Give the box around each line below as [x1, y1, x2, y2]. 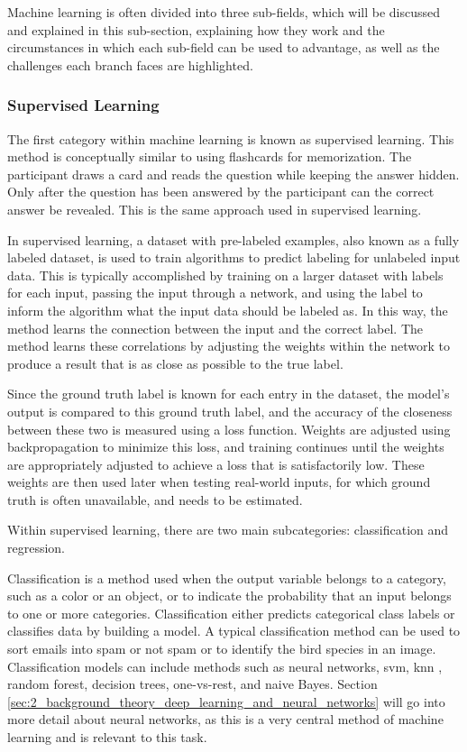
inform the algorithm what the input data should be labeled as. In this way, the [7, 300, 448, 319]
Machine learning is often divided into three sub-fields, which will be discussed [7, 3, 441, 21]
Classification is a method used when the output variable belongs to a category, [7, 568, 446, 587]
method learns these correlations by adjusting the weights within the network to [7, 336, 450, 355]
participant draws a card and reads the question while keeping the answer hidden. [7, 164, 460, 183]
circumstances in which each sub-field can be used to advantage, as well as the [7, 38, 440, 57]
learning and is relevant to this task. [7, 728, 207, 746]
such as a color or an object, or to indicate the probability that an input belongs [7, 586, 452, 605]
